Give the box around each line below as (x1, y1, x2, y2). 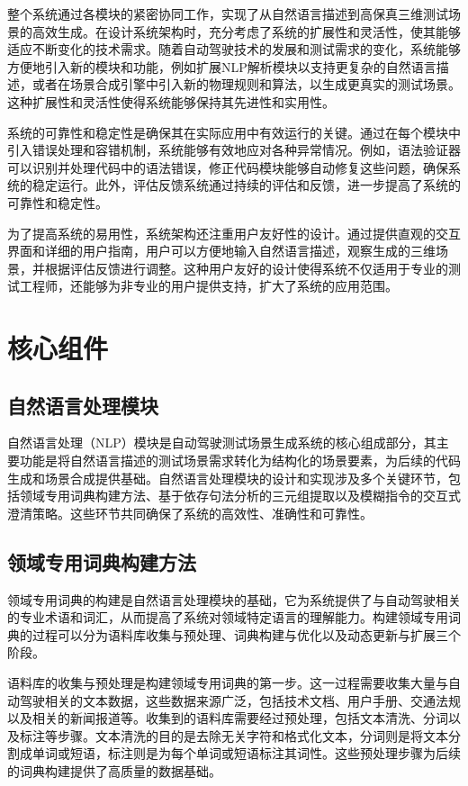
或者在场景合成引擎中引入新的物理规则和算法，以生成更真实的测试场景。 (31, 75, 461, 94)
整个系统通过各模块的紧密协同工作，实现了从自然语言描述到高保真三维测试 (7, 5, 448, 23)
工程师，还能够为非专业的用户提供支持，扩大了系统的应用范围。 (19, 276, 398, 295)
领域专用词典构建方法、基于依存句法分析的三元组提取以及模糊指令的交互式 (19, 486, 461, 505)
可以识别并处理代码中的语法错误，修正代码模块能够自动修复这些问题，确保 (7, 158, 448, 176)
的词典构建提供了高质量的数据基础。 (7, 762, 221, 780)
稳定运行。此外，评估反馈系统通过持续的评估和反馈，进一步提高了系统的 (31, 176, 461, 194)
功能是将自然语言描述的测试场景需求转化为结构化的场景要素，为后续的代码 (19, 451, 461, 470)
